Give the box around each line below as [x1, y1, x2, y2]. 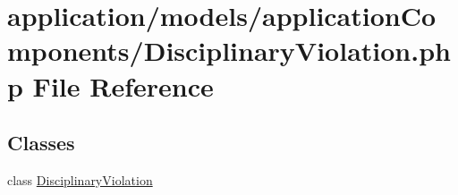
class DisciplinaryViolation [7, 170, 153, 189]
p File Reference [7, 67, 214, 104]
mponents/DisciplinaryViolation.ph [7, 32, 451, 69]
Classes [7, 129, 75, 157]
